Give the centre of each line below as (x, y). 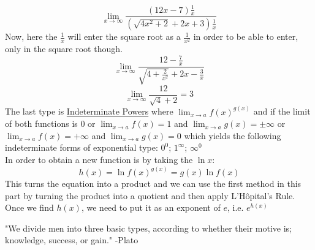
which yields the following (233, 135)
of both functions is (41, 123)
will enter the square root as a (124, 36)
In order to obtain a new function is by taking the (99, 159)
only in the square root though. (64, 49)
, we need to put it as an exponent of (151, 207)
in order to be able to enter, (246, 36)
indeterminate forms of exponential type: (82, 147)
